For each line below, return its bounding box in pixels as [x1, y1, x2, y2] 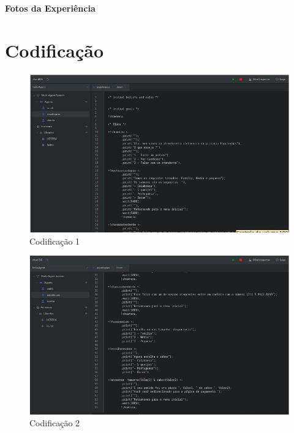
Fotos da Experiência [5, 2, 96, 14]
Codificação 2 [29, 416, 80, 429]
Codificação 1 [29, 234, 80, 247]
